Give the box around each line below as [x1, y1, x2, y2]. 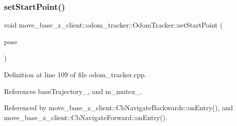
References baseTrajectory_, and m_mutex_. [4, 86, 142, 96]
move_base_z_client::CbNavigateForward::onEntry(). [4, 112, 168, 122]
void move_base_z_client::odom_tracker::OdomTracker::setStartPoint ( [4, 20, 223, 30]
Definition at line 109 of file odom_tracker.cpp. [4, 69, 147, 79]
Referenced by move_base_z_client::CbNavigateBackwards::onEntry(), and [4, 102, 233, 113]
